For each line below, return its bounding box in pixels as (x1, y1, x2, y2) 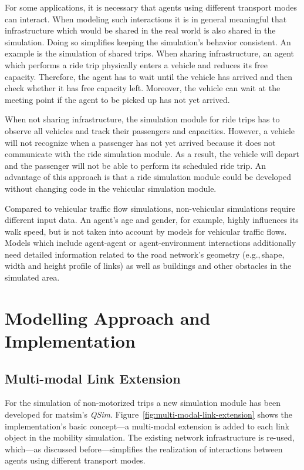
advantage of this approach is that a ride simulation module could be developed (5, 171, 291, 183)
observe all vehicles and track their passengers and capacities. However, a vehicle (5, 124, 295, 136)
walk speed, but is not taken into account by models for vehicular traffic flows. (5, 225, 287, 237)
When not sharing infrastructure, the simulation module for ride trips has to (5, 113, 280, 125)
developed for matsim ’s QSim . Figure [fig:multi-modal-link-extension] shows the (5, 408, 293, 421)
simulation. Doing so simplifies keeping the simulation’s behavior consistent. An (5, 35, 291, 48)
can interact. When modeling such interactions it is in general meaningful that (5, 12, 287, 25)
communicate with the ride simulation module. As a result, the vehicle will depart (5, 148, 299, 160)
